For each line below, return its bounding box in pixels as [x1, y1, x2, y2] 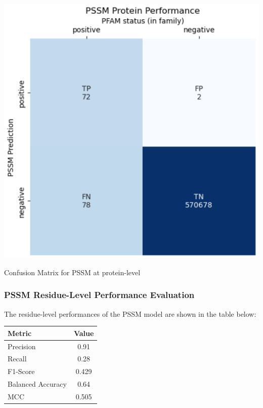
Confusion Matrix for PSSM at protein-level [4, 267, 141, 277]
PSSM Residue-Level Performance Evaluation [4, 288, 195, 301]
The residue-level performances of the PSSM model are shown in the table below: [4, 308, 256, 319]
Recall [8, 353, 27, 364]
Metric [8, 327, 32, 338]
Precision [8, 341, 36, 351]
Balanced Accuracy [8, 379, 67, 389]
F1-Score [8, 366, 35, 377]
